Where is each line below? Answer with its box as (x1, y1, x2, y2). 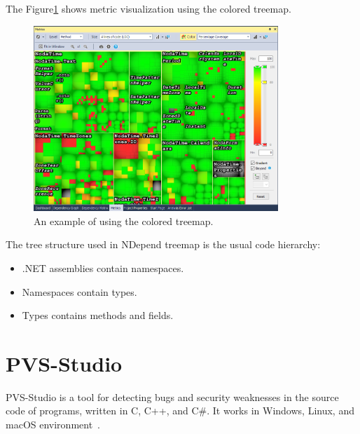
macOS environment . (6, 417, 101, 432)
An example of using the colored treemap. (34, 213, 214, 228)
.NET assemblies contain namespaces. (22, 260, 184, 275)
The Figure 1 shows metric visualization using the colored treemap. (6, 1, 291, 15)
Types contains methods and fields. (22, 308, 174, 323)
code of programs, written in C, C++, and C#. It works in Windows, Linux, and (6, 403, 354, 418)
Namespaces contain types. (22, 284, 137, 299)
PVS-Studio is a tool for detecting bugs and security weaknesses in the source (6, 389, 339, 404)
